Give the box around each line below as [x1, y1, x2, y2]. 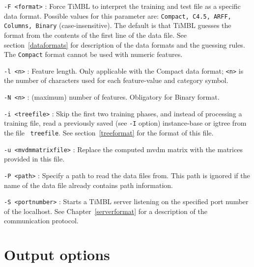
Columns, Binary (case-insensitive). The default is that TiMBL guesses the [4, 20, 231, 30]
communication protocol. [4, 215, 79, 226]
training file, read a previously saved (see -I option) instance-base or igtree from [4, 118, 247, 128]
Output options [4, 244, 110, 265]
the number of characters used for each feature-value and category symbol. [4, 75, 228, 85]
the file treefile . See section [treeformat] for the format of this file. [4, 128, 214, 138]
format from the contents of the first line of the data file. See [4, 29, 187, 40]
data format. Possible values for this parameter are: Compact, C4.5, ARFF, [4, 10, 231, 21]
